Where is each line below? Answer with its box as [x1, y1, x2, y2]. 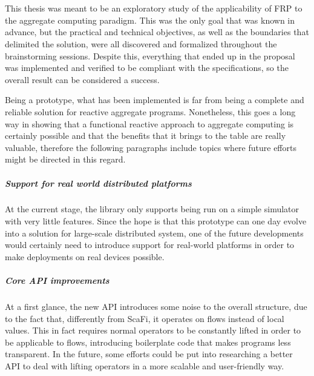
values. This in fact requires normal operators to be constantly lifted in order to [5, 324, 301, 337]
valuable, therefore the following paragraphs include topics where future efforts [5, 141, 296, 153]
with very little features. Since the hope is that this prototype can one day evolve [5, 215, 307, 227]
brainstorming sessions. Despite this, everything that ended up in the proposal [5, 49, 295, 62]
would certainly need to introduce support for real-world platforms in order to [5, 238, 295, 251]
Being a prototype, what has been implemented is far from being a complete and [5, 93, 304, 106]
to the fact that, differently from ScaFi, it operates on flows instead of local [5, 312, 284, 324]
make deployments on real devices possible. [5, 250, 165, 263]
